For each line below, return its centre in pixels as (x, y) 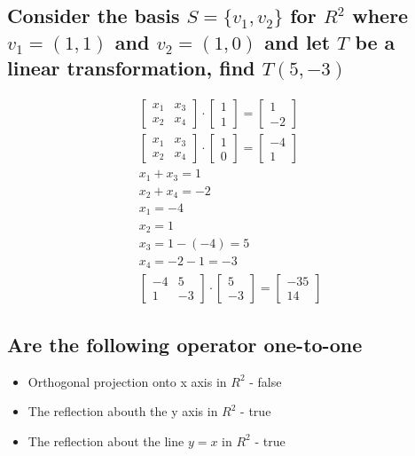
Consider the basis (94, 16)
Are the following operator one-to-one (185, 344)
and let (298, 41)
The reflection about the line (106, 440)
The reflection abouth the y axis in (123, 411)
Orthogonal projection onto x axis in (127, 381)
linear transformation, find (131, 68)
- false (266, 381)
